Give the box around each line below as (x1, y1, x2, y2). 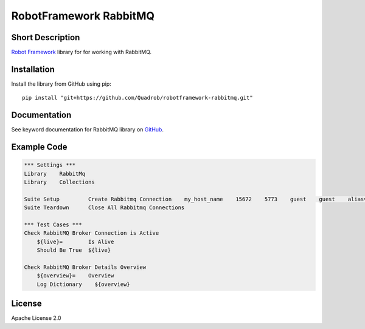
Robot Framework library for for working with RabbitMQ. (11, 49, 152, 56)
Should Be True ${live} (36, 247, 111, 254)
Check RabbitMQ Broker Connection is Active (24, 230, 159, 237)
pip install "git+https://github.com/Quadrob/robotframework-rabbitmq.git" (22, 94, 253, 102)
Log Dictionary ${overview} (36, 280, 130, 288)
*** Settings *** (24, 162, 76, 168)
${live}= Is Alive (36, 238, 114, 245)
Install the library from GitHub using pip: (11, 80, 112, 88)
